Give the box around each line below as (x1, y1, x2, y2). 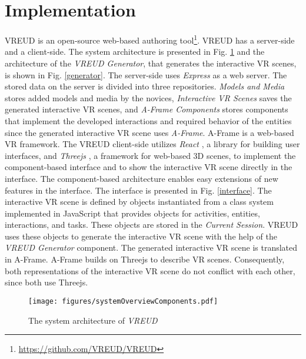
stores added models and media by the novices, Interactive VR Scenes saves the (5, 91, 292, 104)
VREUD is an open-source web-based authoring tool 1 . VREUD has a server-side (5, 32, 295, 46)
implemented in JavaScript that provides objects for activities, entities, (5, 207, 260, 219)
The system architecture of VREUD (28, 314, 158, 326)
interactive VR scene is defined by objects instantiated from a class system (5, 195, 274, 208)
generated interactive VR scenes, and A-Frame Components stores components (5, 103, 288, 115)
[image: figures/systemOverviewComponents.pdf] (28, 297, 218, 305)
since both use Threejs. (5, 276, 88, 288)
